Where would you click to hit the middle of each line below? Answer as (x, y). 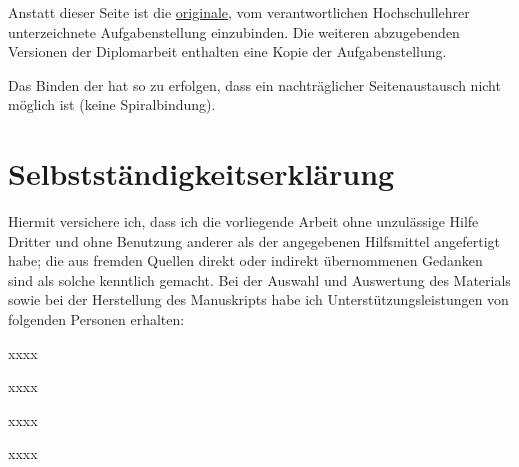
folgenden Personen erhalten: (96, 319)
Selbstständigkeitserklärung (201, 173)
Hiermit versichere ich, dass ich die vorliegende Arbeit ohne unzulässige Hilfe (243, 221)
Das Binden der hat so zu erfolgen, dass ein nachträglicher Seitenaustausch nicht (254, 84)
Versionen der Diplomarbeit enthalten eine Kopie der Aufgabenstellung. (227, 51)
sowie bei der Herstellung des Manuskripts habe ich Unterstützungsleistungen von (258, 299)
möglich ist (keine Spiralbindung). (112, 104)
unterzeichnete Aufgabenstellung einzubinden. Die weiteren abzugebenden (234, 31)
